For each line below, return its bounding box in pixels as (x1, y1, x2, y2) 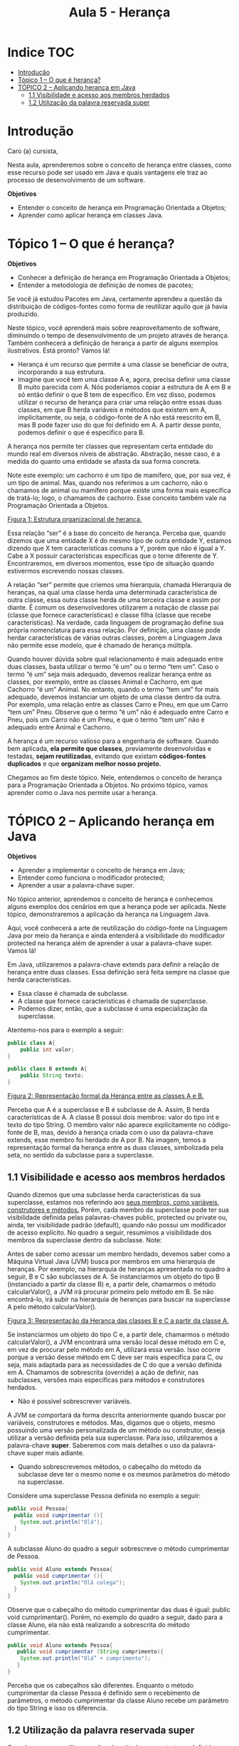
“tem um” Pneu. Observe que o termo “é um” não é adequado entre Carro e (7, 707, 229, 716)
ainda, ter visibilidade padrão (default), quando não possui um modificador (7, 1220, 226, 1229)
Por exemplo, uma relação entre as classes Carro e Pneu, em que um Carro (7, 700, 228, 709)
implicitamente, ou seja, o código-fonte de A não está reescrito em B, (17, 412, 222, 421)
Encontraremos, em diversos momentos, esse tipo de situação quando (7, 558, 215, 567)
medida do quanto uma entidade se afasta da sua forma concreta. (7, 457, 201, 465)
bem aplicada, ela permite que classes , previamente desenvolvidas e (7, 744, 212, 752)
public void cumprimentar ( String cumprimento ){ (16, 1648, 164, 1656)
